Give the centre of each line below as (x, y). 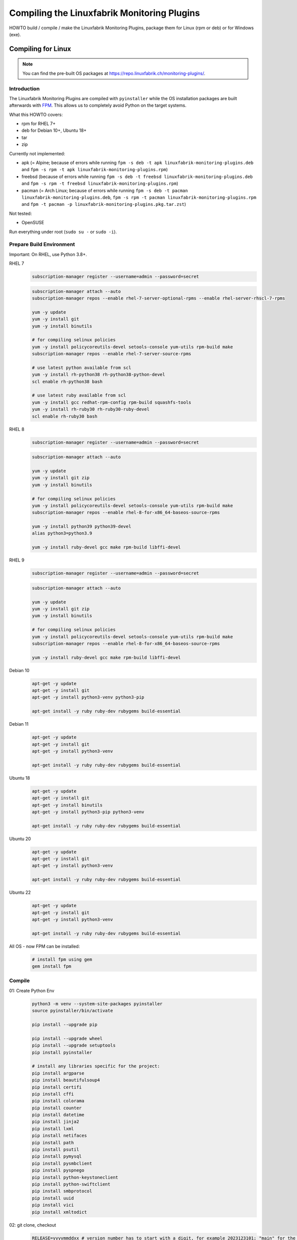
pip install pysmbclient (62, 1163)
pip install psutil (55, 1150)
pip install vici (53, 1205)
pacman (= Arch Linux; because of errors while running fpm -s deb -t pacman (105, 190)
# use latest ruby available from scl (79, 395)
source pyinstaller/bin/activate (73, 1011)
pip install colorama (58, 1101)
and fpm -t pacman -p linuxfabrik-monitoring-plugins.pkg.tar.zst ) (104, 204)
